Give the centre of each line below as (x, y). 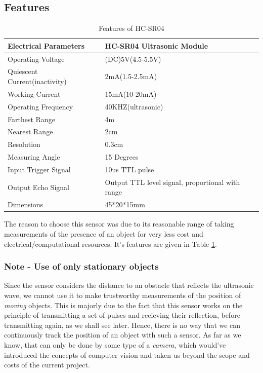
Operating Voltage (36, 59)
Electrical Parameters (46, 45)
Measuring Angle (34, 157)
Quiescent (23, 71)
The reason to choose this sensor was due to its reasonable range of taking (119, 224)
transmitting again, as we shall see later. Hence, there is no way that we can (122, 325)
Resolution (24, 144)
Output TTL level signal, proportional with (172, 182)
